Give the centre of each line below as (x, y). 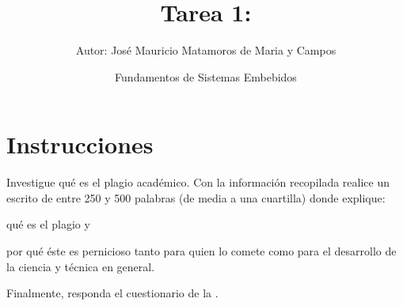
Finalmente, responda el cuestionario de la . (112, 293)
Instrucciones (80, 144)
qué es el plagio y (48, 224)
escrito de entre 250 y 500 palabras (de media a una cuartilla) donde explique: (196, 197)
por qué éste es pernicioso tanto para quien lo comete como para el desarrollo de (201, 251)
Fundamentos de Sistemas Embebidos (206, 76)
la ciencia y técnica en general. (81, 266)
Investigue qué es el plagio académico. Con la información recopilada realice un (198, 182)
